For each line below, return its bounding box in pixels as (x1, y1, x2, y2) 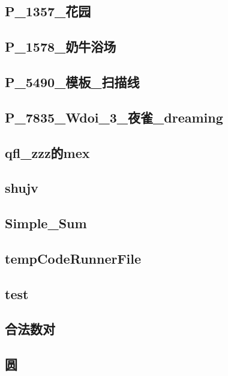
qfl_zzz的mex (5, 143, 90, 162)
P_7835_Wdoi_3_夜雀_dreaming (5, 108, 223, 126)
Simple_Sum (5, 214, 87, 232)
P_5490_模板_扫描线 (5, 72, 140, 91)
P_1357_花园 (5, 2, 91, 20)
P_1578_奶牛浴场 (5, 37, 116, 56)
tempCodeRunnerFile (5, 249, 142, 267)
